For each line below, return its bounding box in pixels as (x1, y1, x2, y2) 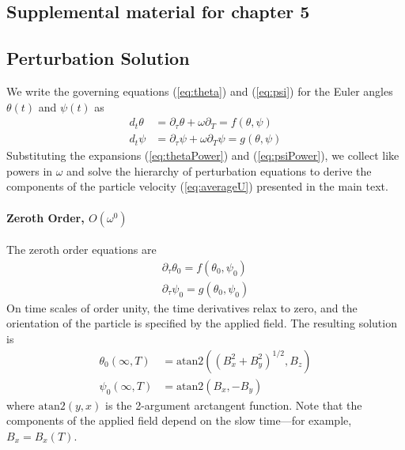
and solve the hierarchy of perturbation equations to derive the (66, 162, 372, 179)
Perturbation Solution (6, 46, 190, 70)
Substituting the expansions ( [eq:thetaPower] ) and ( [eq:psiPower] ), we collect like (6, 147, 399, 164)
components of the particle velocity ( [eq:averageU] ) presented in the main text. (6, 178, 388, 195)
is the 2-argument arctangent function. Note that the (104, 396, 362, 413)
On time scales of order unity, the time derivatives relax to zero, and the (6, 299, 358, 316)
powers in (6, 162, 53, 179)
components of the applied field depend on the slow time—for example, (6, 412, 352, 429)
